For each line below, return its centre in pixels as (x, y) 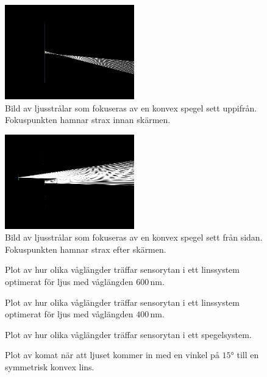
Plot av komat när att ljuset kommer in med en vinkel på (112, 355)
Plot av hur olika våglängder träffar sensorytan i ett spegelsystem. (128, 334)
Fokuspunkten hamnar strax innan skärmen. (88, 120)
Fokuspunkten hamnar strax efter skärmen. (86, 249)
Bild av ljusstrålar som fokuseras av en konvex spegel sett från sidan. (134, 237)
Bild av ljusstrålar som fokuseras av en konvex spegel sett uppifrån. (131, 107)
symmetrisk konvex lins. (50, 367)
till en (248, 355)
